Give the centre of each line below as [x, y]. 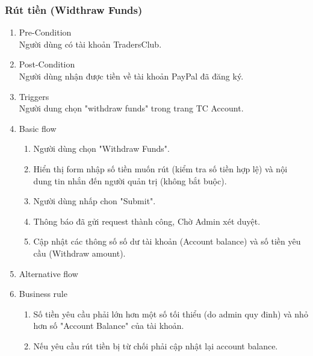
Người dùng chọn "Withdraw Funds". [101, 148]
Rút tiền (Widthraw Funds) [74, 9]
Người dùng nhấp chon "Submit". [95, 201]
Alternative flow [48, 273]
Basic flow [38, 128]
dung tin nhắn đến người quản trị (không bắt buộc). [130, 180]
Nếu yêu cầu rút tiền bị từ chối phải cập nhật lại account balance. [156, 345]
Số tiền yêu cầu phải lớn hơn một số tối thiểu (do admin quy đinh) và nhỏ [171, 314]
